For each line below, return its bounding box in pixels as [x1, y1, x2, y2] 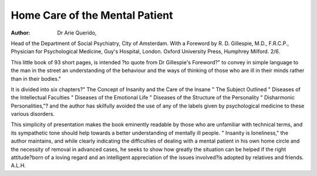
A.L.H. [11, 162, 26, 169]
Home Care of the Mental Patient [11, 9, 173, 22]
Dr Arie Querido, [57, 29, 97, 36]
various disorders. [11, 111, 55, 118]
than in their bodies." [11, 75, 62, 82]
